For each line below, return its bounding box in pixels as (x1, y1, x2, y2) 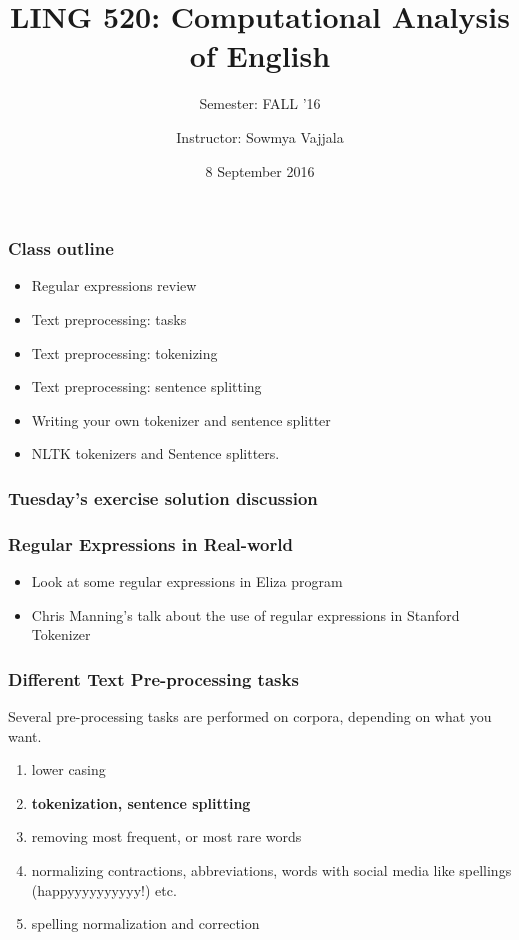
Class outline (8, 236, 114, 261)
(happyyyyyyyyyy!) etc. (31, 879, 177, 900)
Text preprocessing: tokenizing (31, 342, 218, 363)
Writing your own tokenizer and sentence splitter (31, 409, 331, 430)
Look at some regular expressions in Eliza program (31, 571, 343, 592)
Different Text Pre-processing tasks (8, 666, 299, 691)
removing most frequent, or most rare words (31, 826, 302, 847)
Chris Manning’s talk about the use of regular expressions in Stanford (31, 604, 460, 625)
